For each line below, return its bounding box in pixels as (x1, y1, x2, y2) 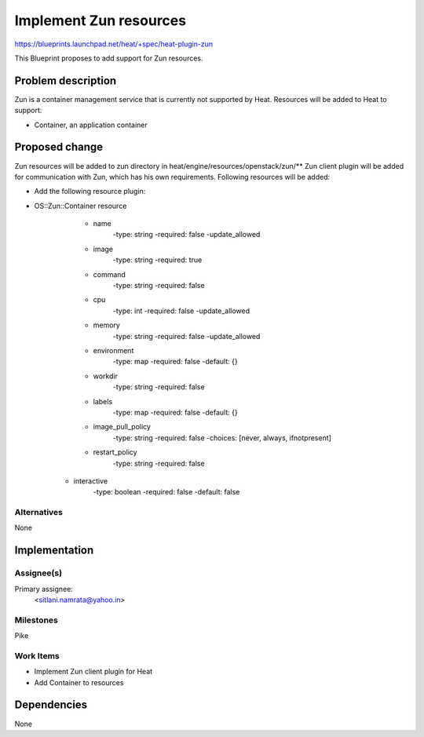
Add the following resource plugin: (34, 187, 146, 196)
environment (93, 346, 134, 355)
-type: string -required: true (112, 255, 203, 265)
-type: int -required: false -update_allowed (112, 306, 250, 316)
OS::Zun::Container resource (34, 201, 127, 210)
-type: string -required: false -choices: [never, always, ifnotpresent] (112, 432, 331, 443)
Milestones (14, 615, 58, 626)
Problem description (14, 74, 117, 87)
